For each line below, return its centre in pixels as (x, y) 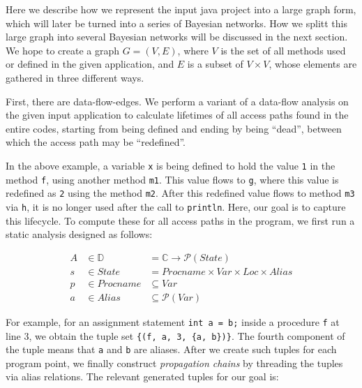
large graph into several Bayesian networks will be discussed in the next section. (177, 37)
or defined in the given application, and (90, 64)
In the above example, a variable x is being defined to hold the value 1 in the (171, 165)
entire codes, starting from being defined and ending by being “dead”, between (174, 128)
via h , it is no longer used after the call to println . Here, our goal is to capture (176, 206)
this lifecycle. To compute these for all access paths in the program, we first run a (180, 220)
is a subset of (215, 64)
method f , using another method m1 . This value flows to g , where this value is (172, 179)
